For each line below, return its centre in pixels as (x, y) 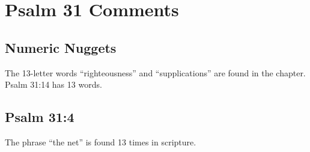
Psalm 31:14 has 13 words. (53, 84)
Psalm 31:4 (40, 117)
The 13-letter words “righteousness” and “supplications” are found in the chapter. (155, 72)
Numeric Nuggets (61, 47)
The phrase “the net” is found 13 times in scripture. (101, 141)
